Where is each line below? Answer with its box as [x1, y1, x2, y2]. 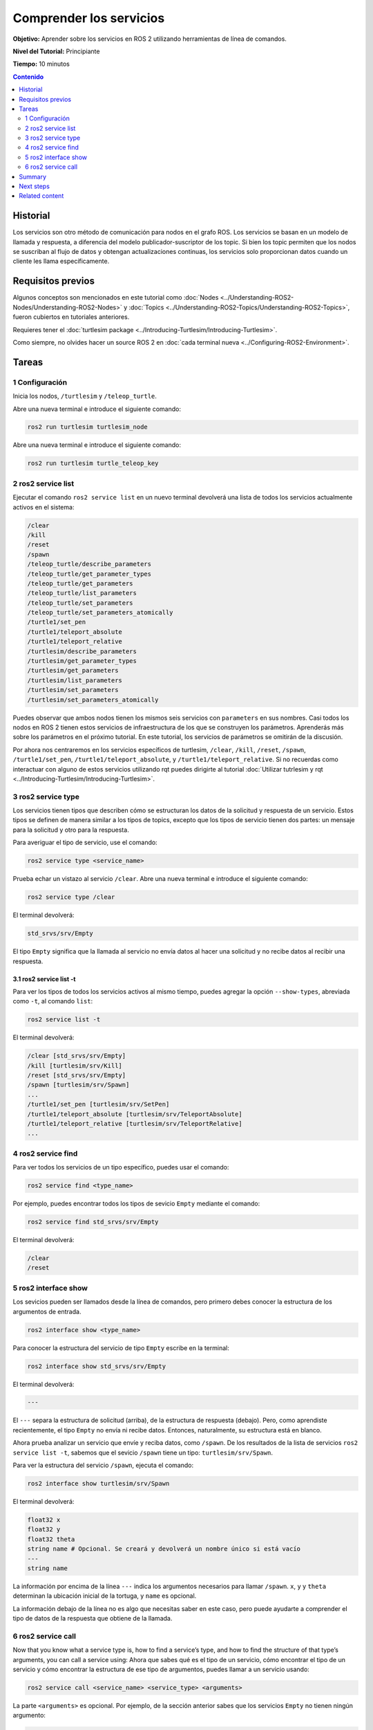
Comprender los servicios [12, 10, 165, 26]
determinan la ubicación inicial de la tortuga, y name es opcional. [12, 1592, 197, 1600]
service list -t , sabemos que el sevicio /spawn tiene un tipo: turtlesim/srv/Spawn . [12, 1448, 273, 1457]
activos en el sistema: [12, 502, 75, 511]
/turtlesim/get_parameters [27, 666, 119, 675]
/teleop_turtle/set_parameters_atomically [27, 609, 173, 617]
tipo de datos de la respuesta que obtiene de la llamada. [12, 1614, 173, 1623]
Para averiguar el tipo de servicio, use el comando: [12, 838, 158, 847]
